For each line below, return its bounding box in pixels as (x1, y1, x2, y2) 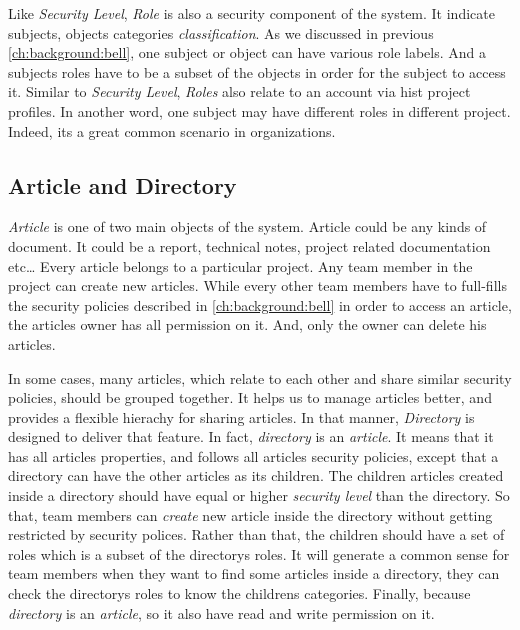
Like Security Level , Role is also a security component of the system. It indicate (8, 3, 495, 23)
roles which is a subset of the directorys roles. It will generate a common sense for (8, 543, 510, 564)
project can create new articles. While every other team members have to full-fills (8, 275, 507, 296)
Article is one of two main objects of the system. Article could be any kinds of (8, 216, 487, 237)
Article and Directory (8, 169, 237, 200)
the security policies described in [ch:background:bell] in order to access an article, (8, 294, 512, 315)
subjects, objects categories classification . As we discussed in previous (8, 22, 434, 43)
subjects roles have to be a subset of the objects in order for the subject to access (8, 61, 506, 82)
